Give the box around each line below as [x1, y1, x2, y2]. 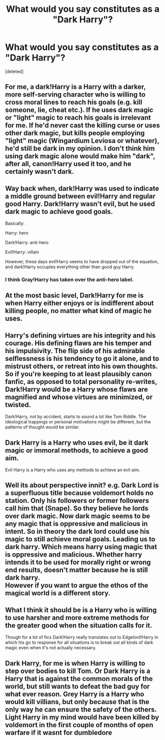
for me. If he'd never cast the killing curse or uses [5, 121, 160, 130]
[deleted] [5, 68, 24, 74]
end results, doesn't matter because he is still [5, 566, 148, 574]
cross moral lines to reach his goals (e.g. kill [5, 98, 142, 106]
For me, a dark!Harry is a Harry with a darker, [5, 83, 146, 91]
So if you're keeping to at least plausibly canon [5, 370, 152, 378]
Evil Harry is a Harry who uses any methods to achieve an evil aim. [5, 467, 140, 473]
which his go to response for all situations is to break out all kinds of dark [5, 639, 154, 645]
